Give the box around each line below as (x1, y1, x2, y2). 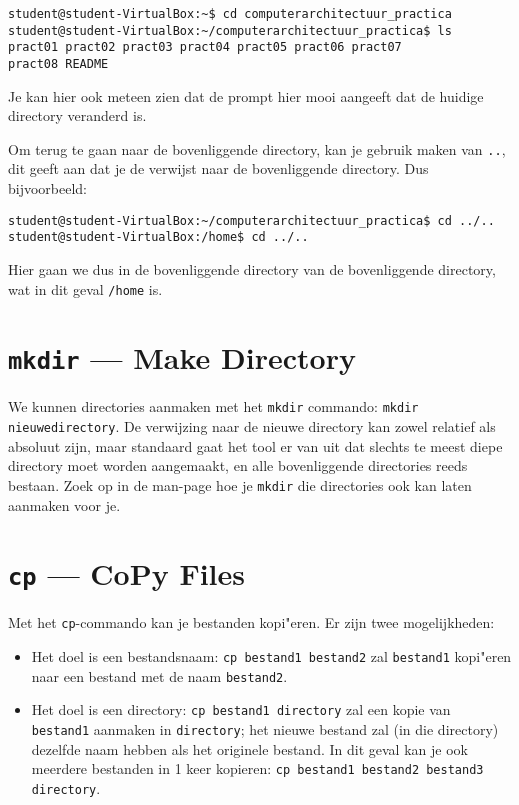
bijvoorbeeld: (8, 178, 88, 199)
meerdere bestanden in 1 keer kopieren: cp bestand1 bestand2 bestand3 (31, 758, 484, 779)
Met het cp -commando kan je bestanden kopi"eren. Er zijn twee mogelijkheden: (8, 612, 495, 633)
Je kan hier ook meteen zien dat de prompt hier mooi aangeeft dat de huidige (8, 85, 484, 106)
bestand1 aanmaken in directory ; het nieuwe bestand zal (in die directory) (31, 719, 499, 740)
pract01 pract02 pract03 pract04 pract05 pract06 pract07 (8, 40, 402, 55)
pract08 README (8, 56, 109, 71)
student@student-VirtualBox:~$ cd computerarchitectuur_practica (8, 7, 452, 21)
